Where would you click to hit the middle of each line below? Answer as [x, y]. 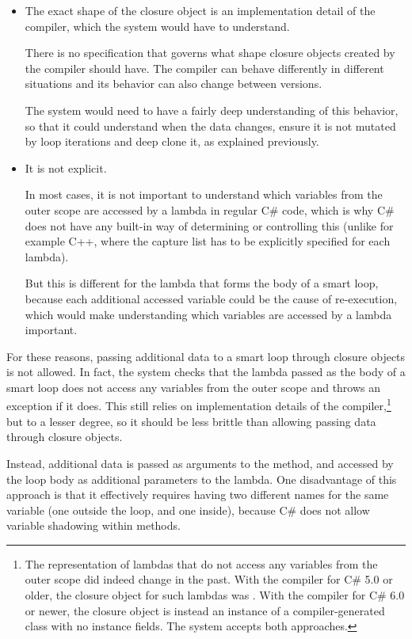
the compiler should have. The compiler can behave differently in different [204, 68]
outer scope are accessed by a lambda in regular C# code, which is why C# [210, 209]
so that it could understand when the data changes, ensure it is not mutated [210, 126]
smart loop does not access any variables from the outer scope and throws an [194, 387]
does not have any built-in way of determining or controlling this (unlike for [209, 225]
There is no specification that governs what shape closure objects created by [210, 53]
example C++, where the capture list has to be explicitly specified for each [208, 241]
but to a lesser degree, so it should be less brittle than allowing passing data [191, 421]
